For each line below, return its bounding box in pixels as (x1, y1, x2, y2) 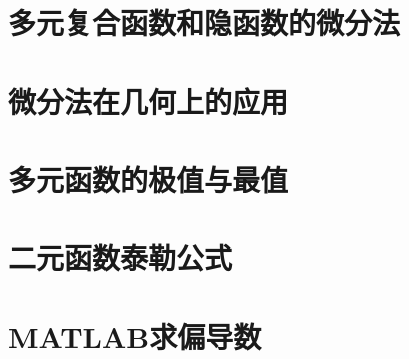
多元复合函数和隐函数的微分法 (8, 2, 401, 43)
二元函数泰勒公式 (8, 237, 233, 278)
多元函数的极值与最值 (8, 158, 289, 199)
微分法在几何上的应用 (8, 80, 289, 121)
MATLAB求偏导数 (8, 315, 262, 356)
